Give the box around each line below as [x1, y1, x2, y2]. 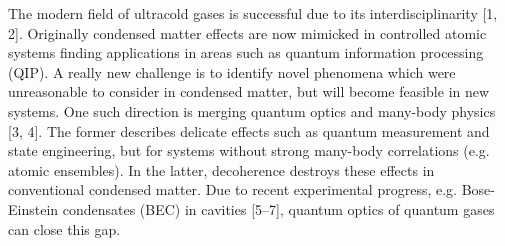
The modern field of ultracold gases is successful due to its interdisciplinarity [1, [8, 3, 498, 23]
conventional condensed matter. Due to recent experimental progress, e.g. [8, 179, 457, 200]
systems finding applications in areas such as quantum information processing [8, 42, 484, 63]
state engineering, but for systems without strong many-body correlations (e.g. [8, 140, 490, 161]
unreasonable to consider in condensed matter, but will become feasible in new [8, 81, 490, 102]
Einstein [8, 198, 59, 219]
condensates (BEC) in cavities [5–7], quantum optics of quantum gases [62, 198, 495, 219]
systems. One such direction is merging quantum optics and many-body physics [8, 100, 496, 121]
